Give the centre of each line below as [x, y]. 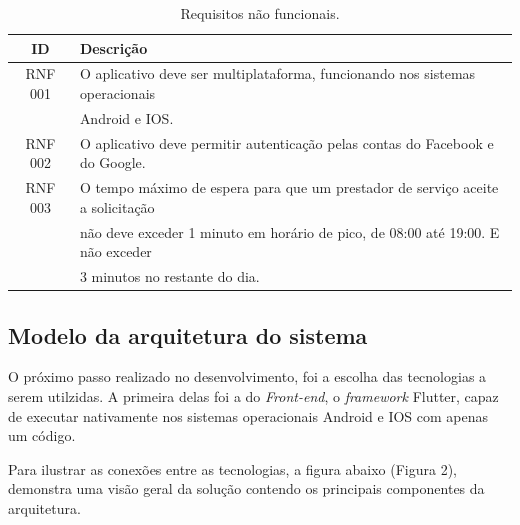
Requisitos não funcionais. [260, 13]
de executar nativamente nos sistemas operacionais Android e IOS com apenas [248, 415]
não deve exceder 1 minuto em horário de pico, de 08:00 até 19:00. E [289, 231]
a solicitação [117, 206]
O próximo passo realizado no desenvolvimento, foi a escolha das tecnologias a [247, 376]
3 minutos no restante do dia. [169, 276]
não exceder [115, 251]
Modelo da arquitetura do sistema [188, 334]
